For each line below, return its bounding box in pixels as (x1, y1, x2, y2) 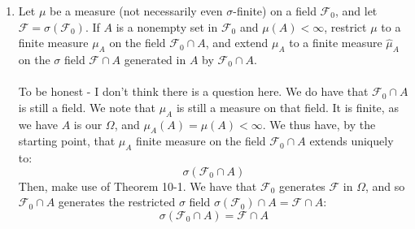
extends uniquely (309, 132, 394, 149)
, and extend (205, 34, 269, 51)
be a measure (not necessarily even (49, 2, 223, 19)
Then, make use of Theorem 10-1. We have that (18, 177, 257, 194)
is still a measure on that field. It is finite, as (176, 98, 399, 115)
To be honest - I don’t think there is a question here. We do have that (18, 83, 369, 100)
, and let (334, 2, 378, 19)
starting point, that (18, 132, 116, 149)
